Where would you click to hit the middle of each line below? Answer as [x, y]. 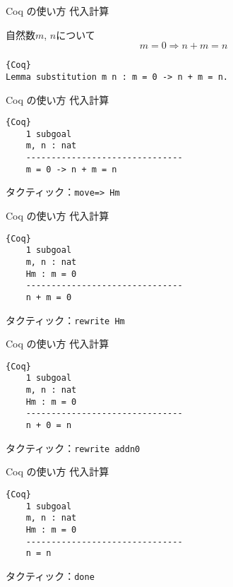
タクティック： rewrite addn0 [73, 447]
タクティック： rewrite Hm [65, 320]
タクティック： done [50, 575]
